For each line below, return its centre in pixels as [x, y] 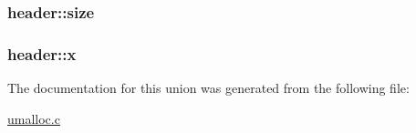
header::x [42, 53]
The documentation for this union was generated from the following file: [208, 88]
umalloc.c [34, 118]
